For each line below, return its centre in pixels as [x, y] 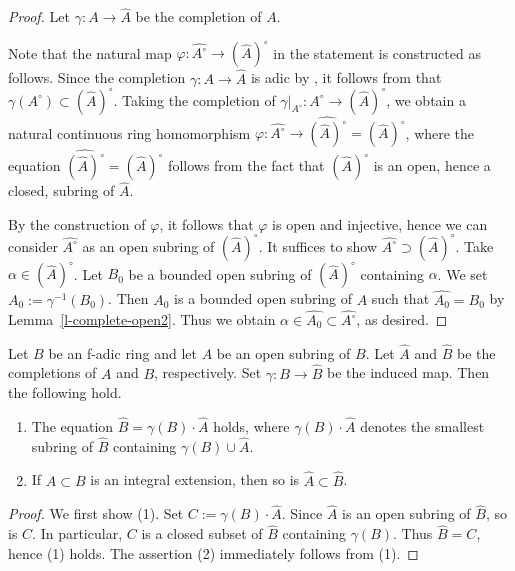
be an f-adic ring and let [122, 352]
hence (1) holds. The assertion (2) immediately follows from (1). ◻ [213, 552]
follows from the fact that [246, 165]
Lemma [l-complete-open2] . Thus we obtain [142, 319]
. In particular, [77, 533]
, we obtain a [426, 99]
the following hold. [65, 392]
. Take [474, 245]
